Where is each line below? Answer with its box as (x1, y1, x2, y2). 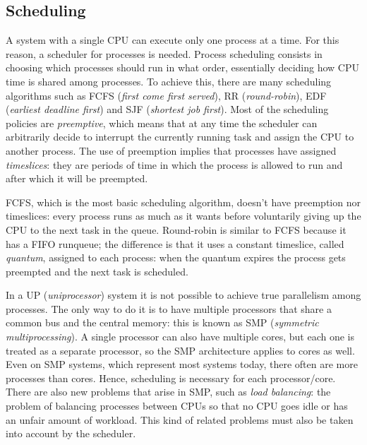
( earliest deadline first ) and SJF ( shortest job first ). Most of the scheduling (6, 102, 329, 117)
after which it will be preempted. (6, 171, 148, 186)
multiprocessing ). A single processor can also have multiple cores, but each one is (6, 329, 354, 344)
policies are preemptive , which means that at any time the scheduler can (6, 115, 318, 130)
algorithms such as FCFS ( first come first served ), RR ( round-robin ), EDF (6, 88, 327, 102)
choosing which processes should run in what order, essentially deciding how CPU (6, 60, 360, 75)
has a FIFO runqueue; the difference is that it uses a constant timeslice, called (6, 236, 344, 251)
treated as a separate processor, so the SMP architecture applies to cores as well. (6, 343, 355, 357)
